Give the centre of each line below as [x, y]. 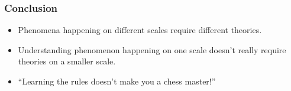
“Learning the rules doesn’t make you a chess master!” [117, 81]
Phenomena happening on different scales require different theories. [140, 30]
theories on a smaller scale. [67, 61]
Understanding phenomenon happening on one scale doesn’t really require [152, 49]
